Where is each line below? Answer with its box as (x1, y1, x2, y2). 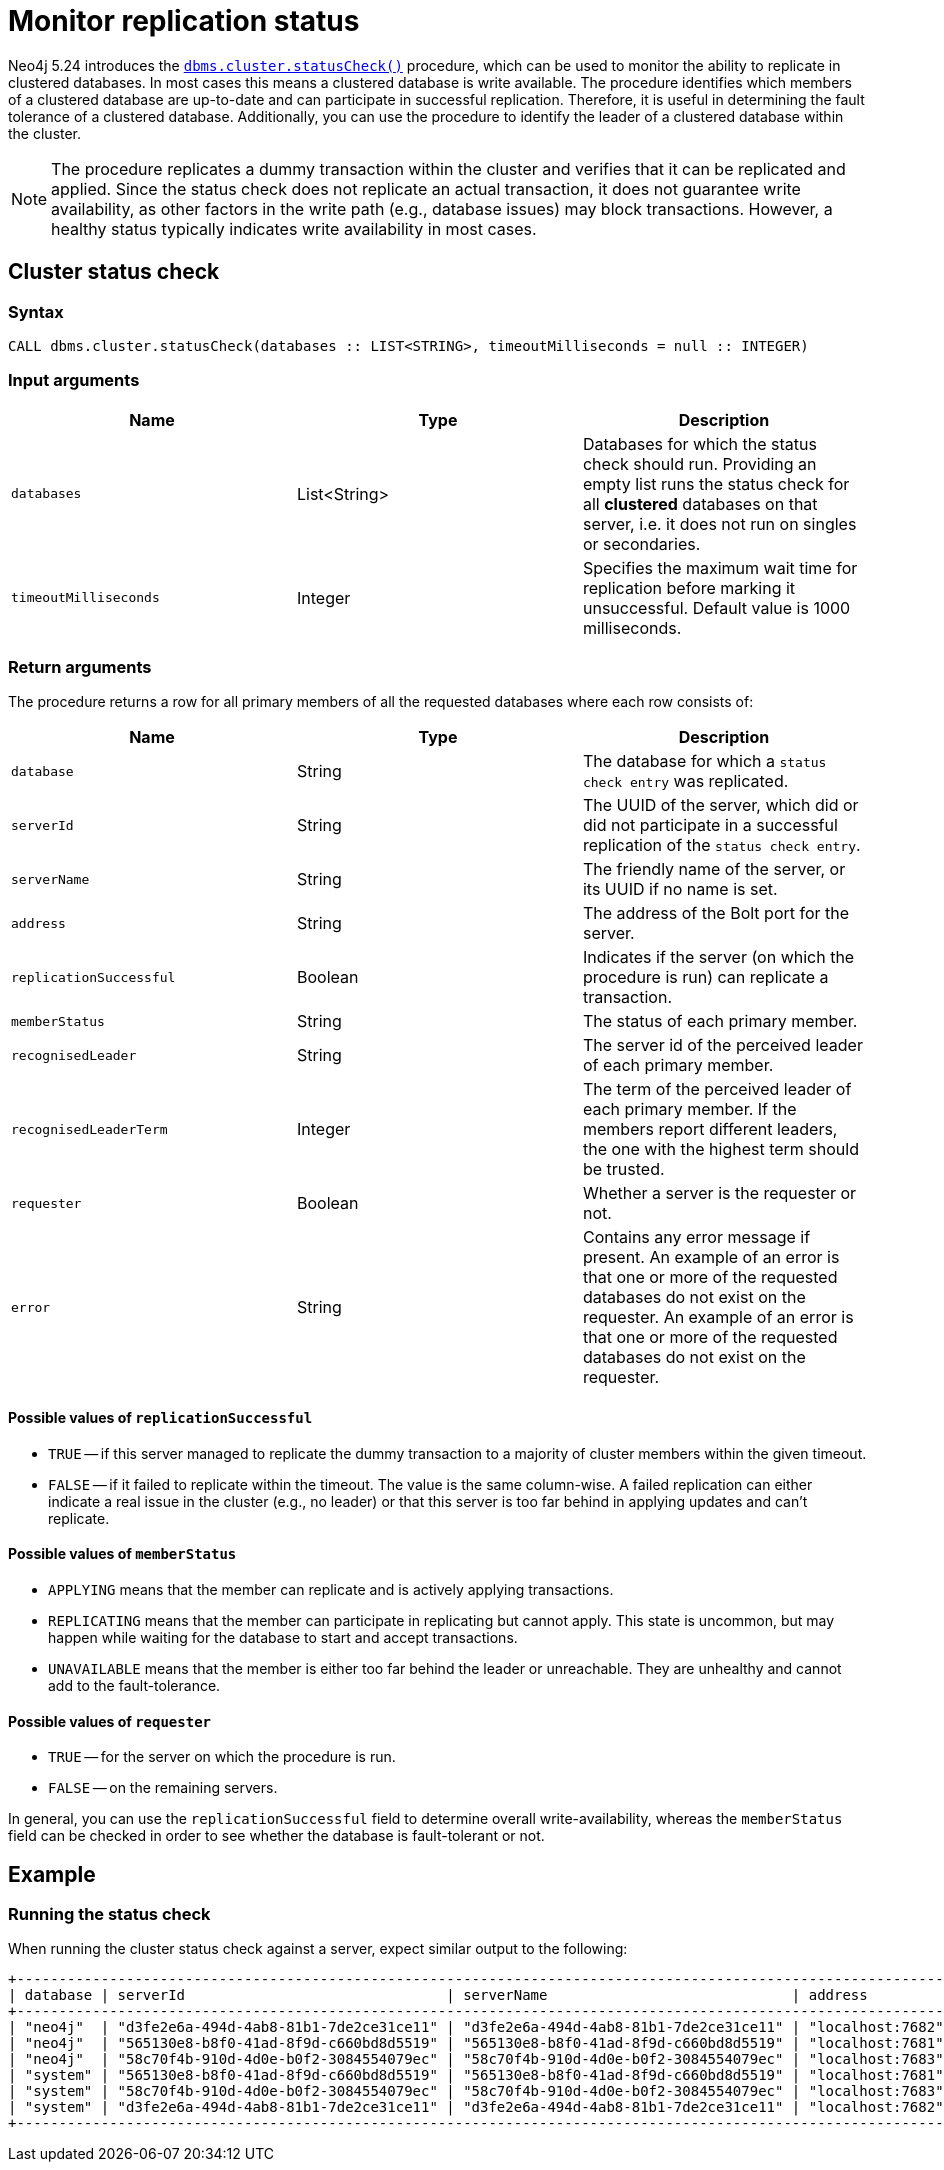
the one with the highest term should (582, 1139, 859, 1160)
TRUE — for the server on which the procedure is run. (48, 1748, 396, 1766)
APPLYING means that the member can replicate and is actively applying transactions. (48, 1580, 614, 1598)
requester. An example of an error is (582, 1307, 854, 1328)
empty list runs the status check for (582, 473, 850, 494)
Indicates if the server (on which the (582, 947, 855, 968)
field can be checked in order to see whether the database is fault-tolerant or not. (8, 1827, 545, 1845)
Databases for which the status (582, 433, 817, 454)
